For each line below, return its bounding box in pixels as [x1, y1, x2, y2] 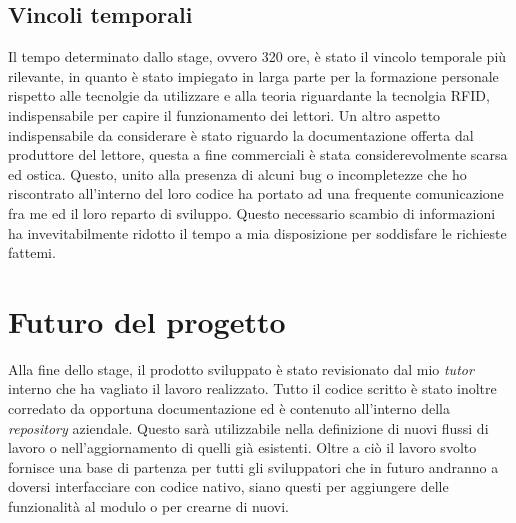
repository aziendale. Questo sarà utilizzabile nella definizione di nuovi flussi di [8, 417, 489, 438]
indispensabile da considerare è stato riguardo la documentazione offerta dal [8, 124, 474, 145]
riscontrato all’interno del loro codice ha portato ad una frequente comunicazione [8, 183, 504, 204]
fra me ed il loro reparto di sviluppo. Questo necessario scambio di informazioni [8, 202, 496, 223]
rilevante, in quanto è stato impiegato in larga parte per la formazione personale [8, 65, 499, 86]
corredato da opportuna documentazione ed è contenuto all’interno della [8, 398, 450, 419]
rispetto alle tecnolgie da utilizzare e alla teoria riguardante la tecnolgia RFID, [8, 85, 490, 106]
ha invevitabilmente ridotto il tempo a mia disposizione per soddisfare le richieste [8, 222, 507, 243]
